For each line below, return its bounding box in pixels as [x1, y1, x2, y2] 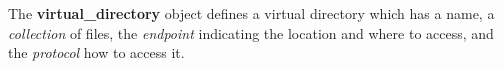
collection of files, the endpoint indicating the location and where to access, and [8, 22, 494, 43]
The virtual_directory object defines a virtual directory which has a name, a [8, 3, 495, 23]
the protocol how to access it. [8, 42, 185, 63]
